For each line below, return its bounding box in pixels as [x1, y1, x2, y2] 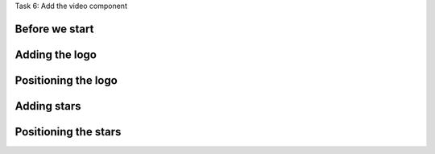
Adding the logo [14, 48, 97, 61]
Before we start [14, 22, 94, 35]
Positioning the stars [14, 125, 122, 139]
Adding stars [14, 99, 81, 113]
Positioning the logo [14, 73, 118, 87]
